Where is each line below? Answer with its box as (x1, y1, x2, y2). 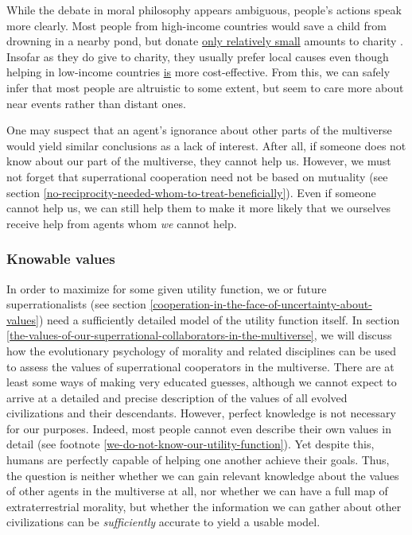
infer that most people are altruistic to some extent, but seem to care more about (6, 79, 404, 95)
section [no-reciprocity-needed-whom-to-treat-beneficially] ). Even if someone (6, 184, 376, 200)
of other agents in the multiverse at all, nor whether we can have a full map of (6, 483, 388, 499)
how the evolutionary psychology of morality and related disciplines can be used (6, 342, 397, 359)
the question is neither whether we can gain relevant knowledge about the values (6, 467, 399, 483)
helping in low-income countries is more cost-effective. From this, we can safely (6, 64, 391, 80)
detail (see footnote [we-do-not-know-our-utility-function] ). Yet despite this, (6, 436, 375, 452)
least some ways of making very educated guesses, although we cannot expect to (6, 374, 397, 390)
